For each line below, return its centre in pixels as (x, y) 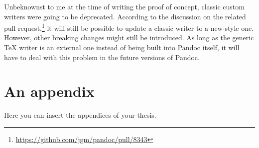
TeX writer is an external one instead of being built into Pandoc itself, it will (122, 47)
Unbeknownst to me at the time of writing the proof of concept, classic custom (124, 6)
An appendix (49, 91)
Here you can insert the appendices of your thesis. (80, 115)
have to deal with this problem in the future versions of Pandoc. (102, 57)
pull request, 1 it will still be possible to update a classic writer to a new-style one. (129, 27)
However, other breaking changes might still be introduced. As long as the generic (129, 37)
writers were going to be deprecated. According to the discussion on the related (125, 16)
